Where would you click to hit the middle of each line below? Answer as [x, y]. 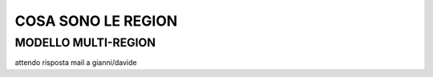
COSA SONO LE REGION [96, 21]
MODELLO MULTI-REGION [85, 43]
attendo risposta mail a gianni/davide [76, 63]
